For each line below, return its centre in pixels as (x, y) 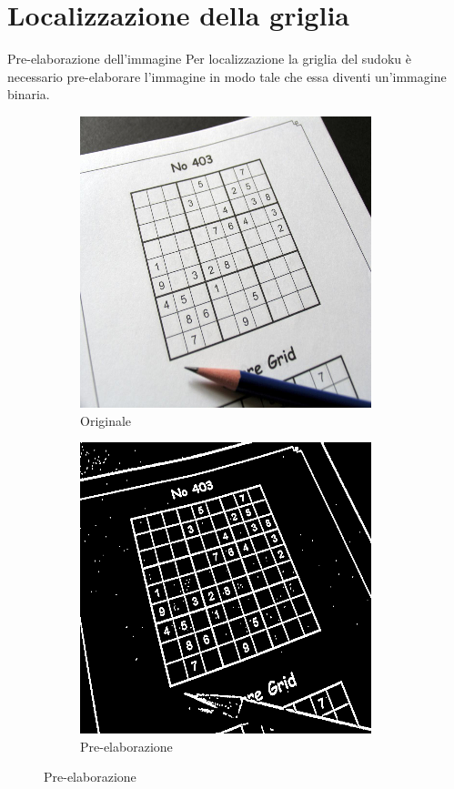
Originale (106, 420)
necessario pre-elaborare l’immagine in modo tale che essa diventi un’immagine (227, 76)
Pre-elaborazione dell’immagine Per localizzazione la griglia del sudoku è (209, 59)
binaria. (29, 94)
